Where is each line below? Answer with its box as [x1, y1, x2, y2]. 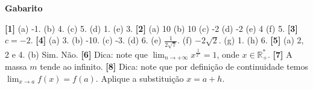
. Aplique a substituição [95, 72, 184, 84]
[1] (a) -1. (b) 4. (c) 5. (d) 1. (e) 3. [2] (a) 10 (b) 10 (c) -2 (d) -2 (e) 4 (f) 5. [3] [5, 22, 298, 34]
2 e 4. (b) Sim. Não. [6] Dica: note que [5, 48, 148, 60]
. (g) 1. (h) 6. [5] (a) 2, [218, 34, 304, 46]
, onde [217, 48, 239, 60]
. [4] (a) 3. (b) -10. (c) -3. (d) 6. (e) [30, 34, 162, 46]
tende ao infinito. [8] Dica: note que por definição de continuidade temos [40, 60, 309, 73]
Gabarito [5, 2, 43, 14]
